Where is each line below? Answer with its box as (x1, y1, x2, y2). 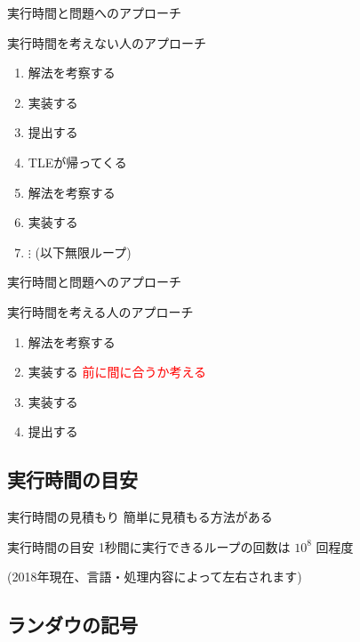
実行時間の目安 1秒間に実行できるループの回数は (7, 537, 291, 556)
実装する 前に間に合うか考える (28, 362, 207, 381)
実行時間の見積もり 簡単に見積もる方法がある (7, 508, 273, 526)
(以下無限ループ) (35, 242, 132, 261)
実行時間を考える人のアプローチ (7, 302, 194, 321)
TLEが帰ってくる (28, 152, 127, 171)
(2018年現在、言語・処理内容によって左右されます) (7, 567, 302, 586)
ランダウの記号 (7, 611, 138, 638)
